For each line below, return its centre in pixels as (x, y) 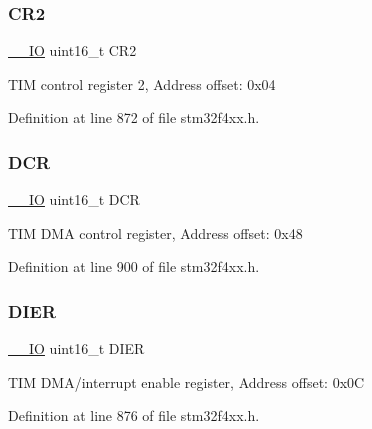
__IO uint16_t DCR (74, 199)
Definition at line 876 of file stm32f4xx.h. (134, 415)
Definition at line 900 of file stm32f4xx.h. (134, 266)
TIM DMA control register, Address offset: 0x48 (155, 232)
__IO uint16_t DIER (76, 348)
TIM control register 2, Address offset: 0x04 (142, 83)
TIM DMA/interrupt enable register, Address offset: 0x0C (186, 381)
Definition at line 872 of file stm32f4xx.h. (134, 117)
